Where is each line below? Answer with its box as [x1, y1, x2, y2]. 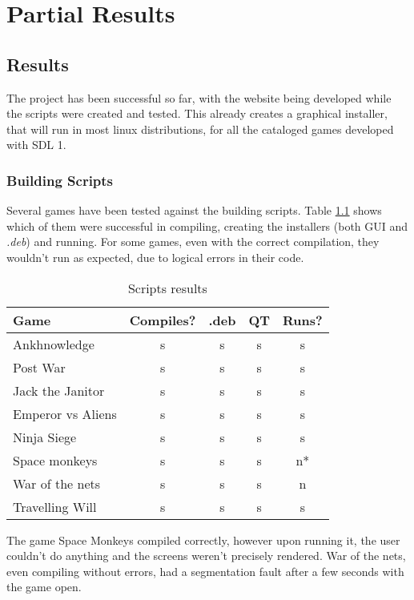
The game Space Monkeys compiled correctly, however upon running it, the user [6, 531, 400, 548]
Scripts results [127, 278, 207, 297]
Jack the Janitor [13, 381, 105, 400]
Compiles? [129, 310, 196, 329]
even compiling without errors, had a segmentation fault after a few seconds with [6, 562, 404, 579]
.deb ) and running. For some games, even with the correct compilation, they [6, 233, 380, 250]
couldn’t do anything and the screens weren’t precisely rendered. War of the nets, [6, 547, 406, 564]
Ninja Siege [13, 427, 77, 446]
